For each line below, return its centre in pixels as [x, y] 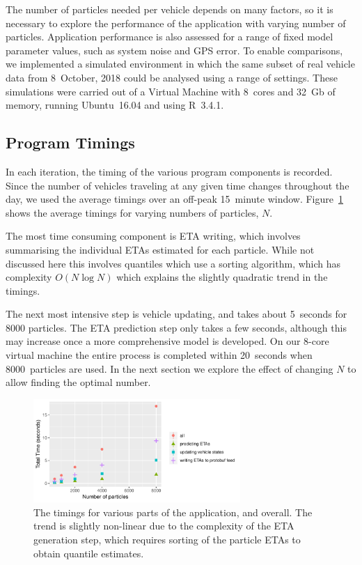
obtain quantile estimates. [89, 553]
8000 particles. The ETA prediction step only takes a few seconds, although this [176, 327]
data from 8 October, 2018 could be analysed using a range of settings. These [172, 77]
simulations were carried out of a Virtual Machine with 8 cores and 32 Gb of [171, 91]
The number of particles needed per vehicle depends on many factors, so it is [170, 9]
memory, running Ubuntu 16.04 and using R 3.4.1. [115, 105]
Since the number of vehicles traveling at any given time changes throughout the [178, 185]
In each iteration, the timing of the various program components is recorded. [169, 171]
